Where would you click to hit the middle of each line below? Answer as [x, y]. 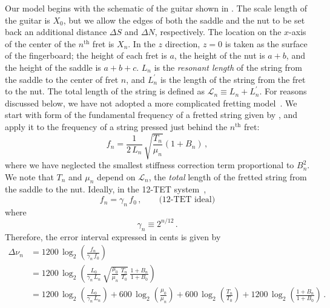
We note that [29, 176]
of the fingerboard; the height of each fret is [86, 55]
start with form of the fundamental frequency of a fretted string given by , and [151, 115]
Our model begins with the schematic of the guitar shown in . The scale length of [156, 8]
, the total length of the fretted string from [228, 176]
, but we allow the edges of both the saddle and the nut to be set [184, 20]
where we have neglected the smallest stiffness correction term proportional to [150, 165]
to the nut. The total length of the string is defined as [105, 91]
